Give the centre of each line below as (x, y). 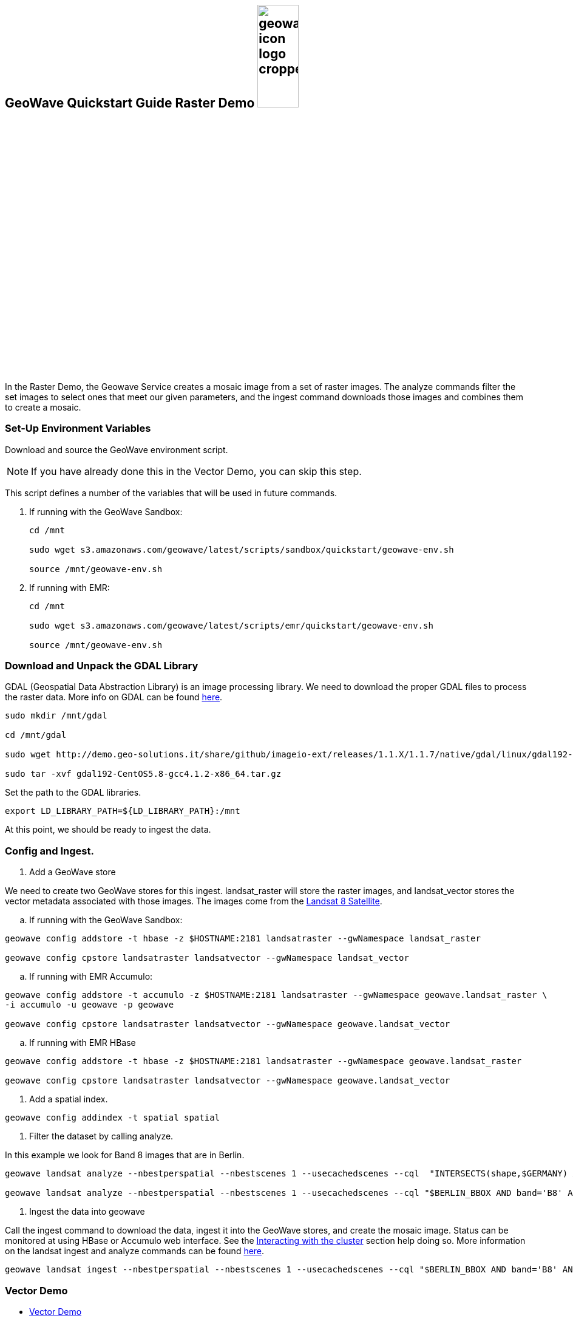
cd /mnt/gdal (36, 735)
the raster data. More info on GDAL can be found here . (114, 697)
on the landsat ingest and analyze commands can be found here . (135, 1251)
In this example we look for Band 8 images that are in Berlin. (125, 1155)
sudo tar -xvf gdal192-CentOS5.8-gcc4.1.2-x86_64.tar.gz (143, 774)
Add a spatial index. (69, 1099)
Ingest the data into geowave (87, 1212)
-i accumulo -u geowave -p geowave (90, 1005)
